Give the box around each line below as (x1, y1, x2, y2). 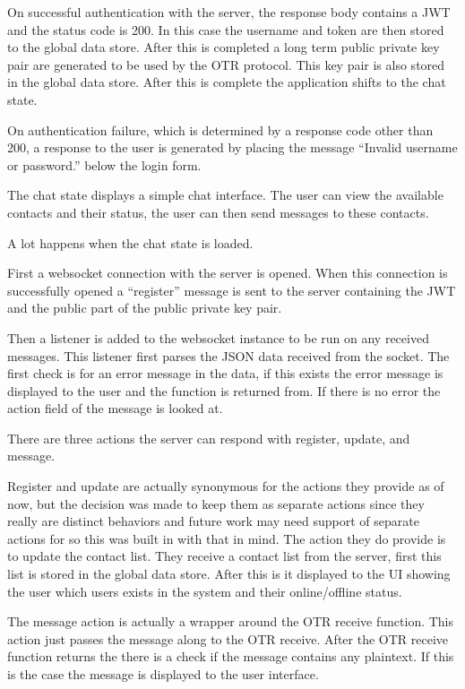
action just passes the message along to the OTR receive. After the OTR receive (7, 629, 449, 648)
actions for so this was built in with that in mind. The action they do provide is (7, 529, 446, 547)
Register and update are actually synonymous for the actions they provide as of (7, 477, 444, 495)
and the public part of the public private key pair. (7, 298, 282, 317)
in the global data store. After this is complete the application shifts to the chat (7, 73, 446, 91)
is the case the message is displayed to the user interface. (7, 665, 319, 683)
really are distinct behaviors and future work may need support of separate (7, 512, 419, 530)
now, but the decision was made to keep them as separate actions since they (7, 494, 425, 512)
